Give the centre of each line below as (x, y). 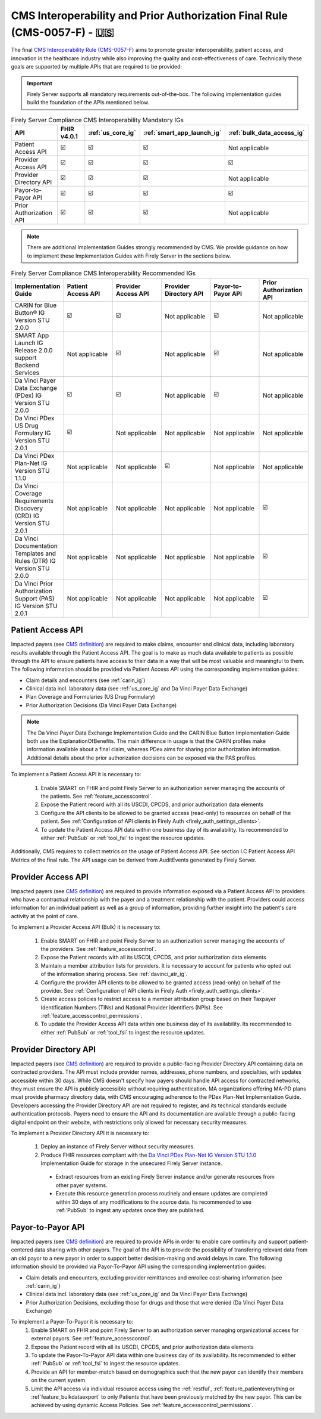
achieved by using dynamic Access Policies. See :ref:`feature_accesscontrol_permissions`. (142, 1405)
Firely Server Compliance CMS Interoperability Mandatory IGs (97, 120)
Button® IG (30, 312)
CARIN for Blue (35, 305)
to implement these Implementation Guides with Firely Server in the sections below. (129, 256)
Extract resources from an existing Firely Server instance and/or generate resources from (165, 1177)
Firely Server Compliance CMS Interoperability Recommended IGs (103, 273)
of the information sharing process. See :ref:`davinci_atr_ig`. (114, 974)
